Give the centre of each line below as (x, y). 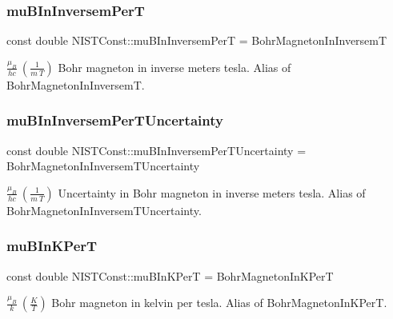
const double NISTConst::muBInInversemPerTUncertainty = (156, 150)
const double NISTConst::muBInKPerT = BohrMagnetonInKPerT (170, 275)
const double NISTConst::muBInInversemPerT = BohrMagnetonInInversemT (197, 40)
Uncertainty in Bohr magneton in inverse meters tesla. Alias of (212, 192)
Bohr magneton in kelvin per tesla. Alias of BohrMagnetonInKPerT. (219, 303)
